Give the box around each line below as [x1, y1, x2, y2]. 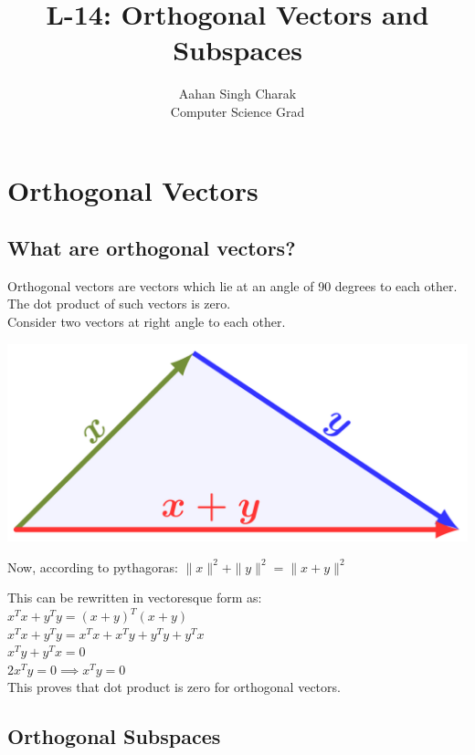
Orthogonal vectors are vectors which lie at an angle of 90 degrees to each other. [7, 276, 458, 295]
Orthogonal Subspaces [7, 722, 221, 750]
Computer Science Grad [170, 101, 305, 121]
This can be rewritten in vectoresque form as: [7, 588, 262, 607]
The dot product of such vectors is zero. [7, 294, 231, 313]
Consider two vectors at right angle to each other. [7, 312, 286, 331]
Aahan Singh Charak [178, 84, 297, 103]
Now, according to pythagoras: [7, 557, 178, 576]
